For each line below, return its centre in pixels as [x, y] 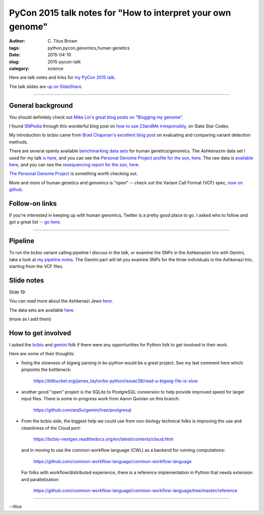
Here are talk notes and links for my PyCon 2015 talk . [62, 77]
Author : [17, 41]
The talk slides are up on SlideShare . [46, 86]
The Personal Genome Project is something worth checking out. [73, 173]
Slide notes [26, 280]
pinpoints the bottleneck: [46, 369]
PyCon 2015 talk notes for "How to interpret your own [120, 13]
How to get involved [40, 333]
